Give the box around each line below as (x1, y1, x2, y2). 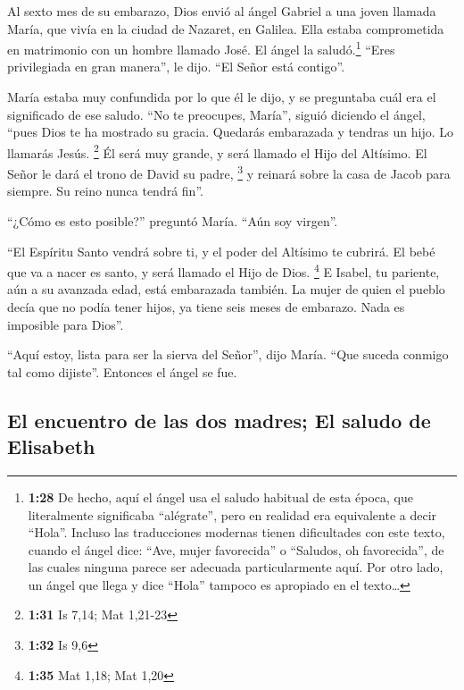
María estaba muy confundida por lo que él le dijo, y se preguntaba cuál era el (7, 88, 436, 106)
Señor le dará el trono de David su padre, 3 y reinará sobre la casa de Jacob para (7, 162, 451, 182)
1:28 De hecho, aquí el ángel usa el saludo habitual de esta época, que (28, 487, 413, 506)
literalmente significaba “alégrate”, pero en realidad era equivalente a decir (28, 505, 437, 524)
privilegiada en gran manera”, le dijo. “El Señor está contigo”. (7, 57, 345, 76)
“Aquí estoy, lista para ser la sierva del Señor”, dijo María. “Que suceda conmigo (7, 345, 449, 364)
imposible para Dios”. (7, 315, 124, 333)
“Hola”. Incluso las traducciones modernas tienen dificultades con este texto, (28, 523, 445, 542)
